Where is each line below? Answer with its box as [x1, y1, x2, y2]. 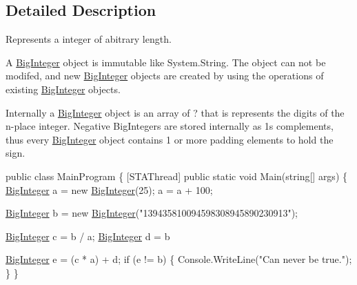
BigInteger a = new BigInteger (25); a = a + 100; [6, 182, 213, 197]
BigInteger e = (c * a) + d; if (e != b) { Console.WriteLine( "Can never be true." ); [6, 252, 352, 266]
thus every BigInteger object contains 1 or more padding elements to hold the [6, 132, 334, 146]
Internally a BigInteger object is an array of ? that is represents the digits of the [6, 105, 345, 119]
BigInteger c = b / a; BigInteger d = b [6, 228, 170, 243]
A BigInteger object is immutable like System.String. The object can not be [6, 55, 326, 69]
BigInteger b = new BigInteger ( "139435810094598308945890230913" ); [6, 206, 298, 220]
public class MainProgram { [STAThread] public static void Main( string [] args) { [6, 168, 347, 183]
